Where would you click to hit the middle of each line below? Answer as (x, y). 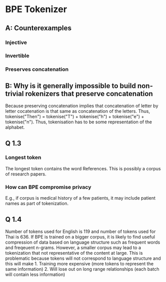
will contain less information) (35, 274)
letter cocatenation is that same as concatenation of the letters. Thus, (78, 111)
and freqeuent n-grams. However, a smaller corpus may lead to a (73, 247)
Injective (16, 42)
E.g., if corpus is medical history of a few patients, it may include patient (80, 198)
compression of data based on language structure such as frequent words (83, 242)
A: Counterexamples (38, 28)
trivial (15, 94)
